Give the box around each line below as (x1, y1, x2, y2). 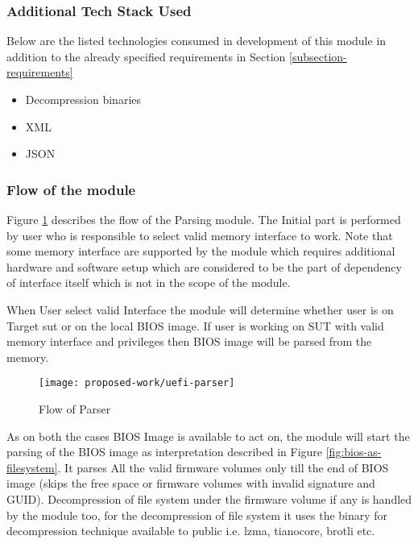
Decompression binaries (25, 91, 142, 107)
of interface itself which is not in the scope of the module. (6, 274, 291, 291)
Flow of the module (6, 179, 136, 199)
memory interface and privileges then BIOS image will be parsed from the (6, 333, 372, 350)
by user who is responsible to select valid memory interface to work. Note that (6, 226, 393, 243)
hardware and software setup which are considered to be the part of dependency (6, 258, 402, 275)
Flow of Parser (39, 401, 111, 417)
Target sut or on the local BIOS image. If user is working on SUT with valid (6, 317, 384, 334)
